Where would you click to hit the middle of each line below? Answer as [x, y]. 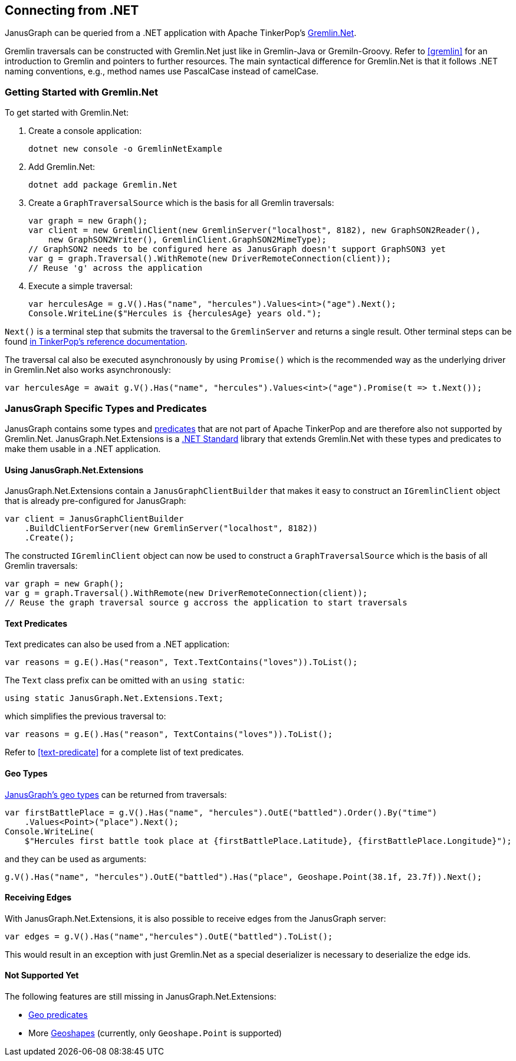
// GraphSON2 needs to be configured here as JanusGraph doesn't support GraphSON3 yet [237, 249]
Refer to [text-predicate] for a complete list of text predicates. [124, 752]
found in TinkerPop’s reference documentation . [96, 342]
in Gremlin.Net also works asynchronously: [88, 370]
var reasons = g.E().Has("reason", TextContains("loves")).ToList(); [169, 734]
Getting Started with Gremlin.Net [82, 92]
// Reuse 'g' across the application [116, 268]
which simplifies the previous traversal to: [86, 716]
